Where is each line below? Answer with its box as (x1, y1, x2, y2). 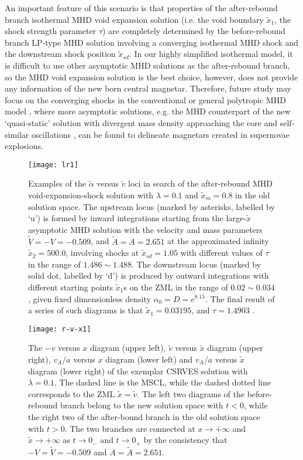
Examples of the (28, 177, 87, 190)
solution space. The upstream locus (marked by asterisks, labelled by (28, 200, 275, 212)
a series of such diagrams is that (28, 304, 143, 316)
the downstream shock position (5, 48, 116, 60)
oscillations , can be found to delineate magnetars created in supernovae (32, 128, 290, 140)
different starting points (28, 280, 113, 293)
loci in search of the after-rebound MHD (128, 177, 273, 190)
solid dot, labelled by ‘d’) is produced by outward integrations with (28, 269, 269, 282)
